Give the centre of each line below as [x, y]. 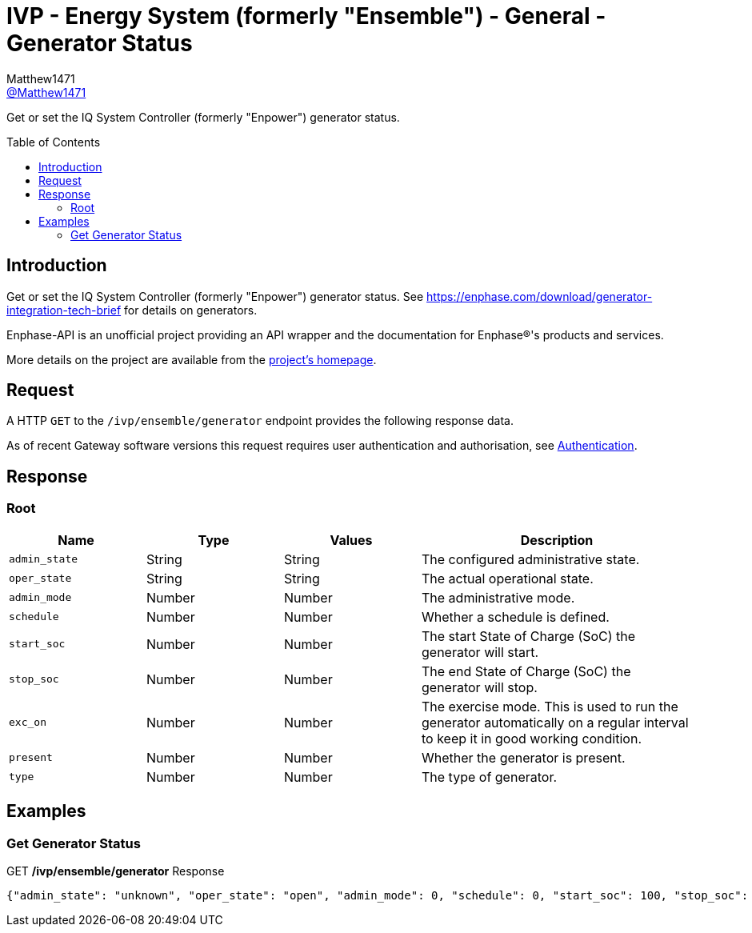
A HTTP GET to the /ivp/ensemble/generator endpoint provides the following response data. [260, 421]
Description [557, 540]
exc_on [28, 723]
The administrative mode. [498, 597]
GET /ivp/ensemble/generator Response [116, 871]
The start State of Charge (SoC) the [529, 636]
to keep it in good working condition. [532, 738]
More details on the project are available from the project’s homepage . [192, 359]
